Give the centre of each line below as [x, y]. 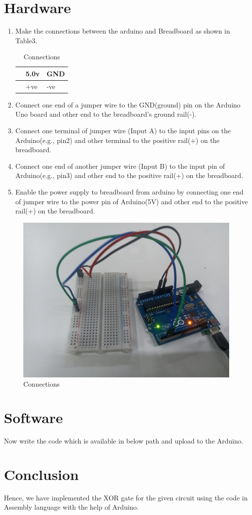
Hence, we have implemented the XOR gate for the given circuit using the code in [126, 497]
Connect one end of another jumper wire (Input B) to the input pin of [120, 166]
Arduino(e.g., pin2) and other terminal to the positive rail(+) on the [118, 140]
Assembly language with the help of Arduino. [71, 507]
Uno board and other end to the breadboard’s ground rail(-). [106, 114]
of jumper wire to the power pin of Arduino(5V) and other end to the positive [132, 201]
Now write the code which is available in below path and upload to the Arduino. [124, 441]
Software [34, 417]
